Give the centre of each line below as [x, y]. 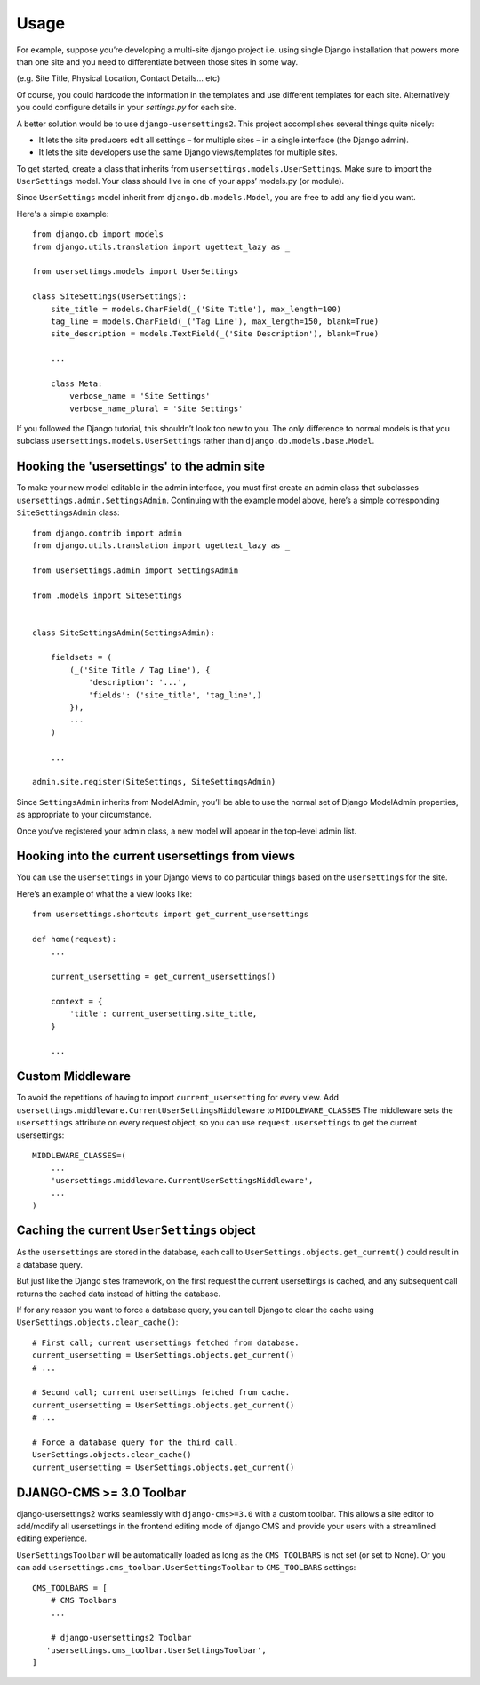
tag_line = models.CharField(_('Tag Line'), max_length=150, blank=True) [215, 321]
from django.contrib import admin [107, 533]
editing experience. [52, 1538]
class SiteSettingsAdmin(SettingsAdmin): [124, 633]
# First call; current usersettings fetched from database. [166, 1342]
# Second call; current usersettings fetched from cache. [161, 1393]
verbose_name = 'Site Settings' [140, 396]
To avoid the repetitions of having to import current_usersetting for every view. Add [178, 1098]
